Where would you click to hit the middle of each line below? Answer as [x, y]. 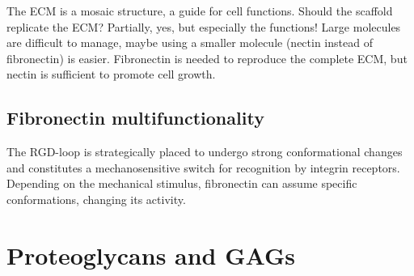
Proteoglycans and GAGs [151, 255]
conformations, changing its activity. [96, 199]
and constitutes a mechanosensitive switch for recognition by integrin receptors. [203, 167]
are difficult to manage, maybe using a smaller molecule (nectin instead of [190, 42]
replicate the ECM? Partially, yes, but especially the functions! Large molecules [204, 26]
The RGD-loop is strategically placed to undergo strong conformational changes [205, 152]
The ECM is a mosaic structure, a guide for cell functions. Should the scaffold [200, 11]
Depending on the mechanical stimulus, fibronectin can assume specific [182, 183]
